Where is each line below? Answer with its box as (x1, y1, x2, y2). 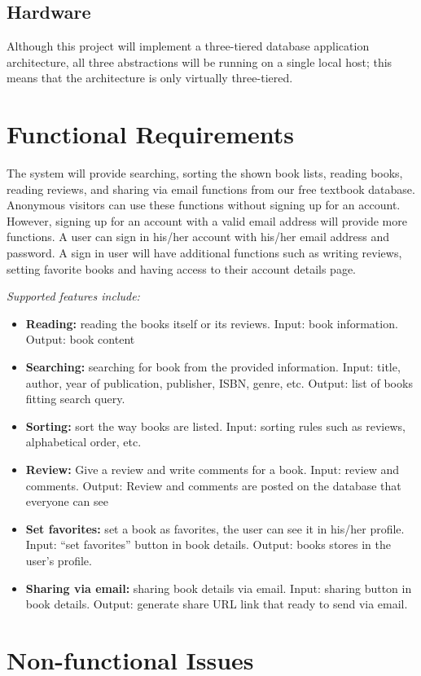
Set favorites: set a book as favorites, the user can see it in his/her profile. (25, 520, 405, 537)
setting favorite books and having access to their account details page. (7, 260, 357, 277)
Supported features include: (7, 288, 140, 305)
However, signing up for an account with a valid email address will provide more (7, 212, 407, 229)
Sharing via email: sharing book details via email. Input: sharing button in (25, 579, 412, 596)
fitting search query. (25, 390, 125, 407)
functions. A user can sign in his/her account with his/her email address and (7, 228, 390, 245)
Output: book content (25, 331, 135, 348)
